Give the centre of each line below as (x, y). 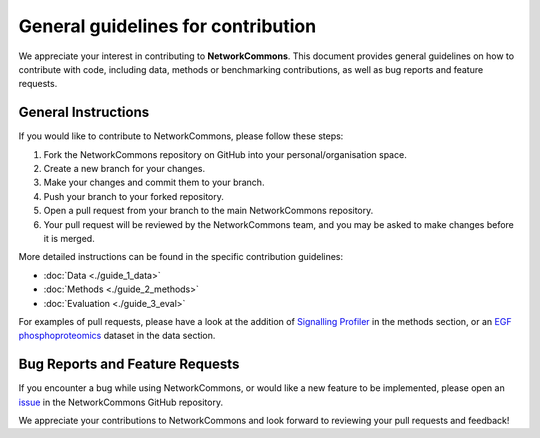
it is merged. (69, 238)
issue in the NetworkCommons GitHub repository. (121, 402)
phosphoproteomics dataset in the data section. (117, 336)
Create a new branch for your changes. (124, 169)
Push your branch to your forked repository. (133, 196)
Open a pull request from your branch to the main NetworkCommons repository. (208, 211)
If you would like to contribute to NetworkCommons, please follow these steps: (181, 136)
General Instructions (84, 112)
